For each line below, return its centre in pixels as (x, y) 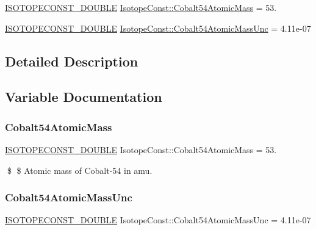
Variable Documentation (84, 97)
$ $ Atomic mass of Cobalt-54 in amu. (80, 170)
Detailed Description (72, 61)
